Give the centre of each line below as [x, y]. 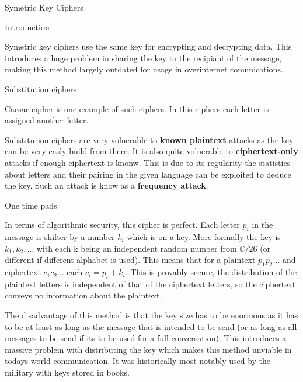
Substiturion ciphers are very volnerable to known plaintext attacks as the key [149, 139]
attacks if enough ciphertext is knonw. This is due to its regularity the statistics [148, 162]
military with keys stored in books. [67, 372]
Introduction [27, 27]
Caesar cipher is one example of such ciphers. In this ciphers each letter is [137, 108]
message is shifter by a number [60, 237]
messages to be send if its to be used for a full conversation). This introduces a [146, 338]
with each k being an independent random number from [137, 248]
